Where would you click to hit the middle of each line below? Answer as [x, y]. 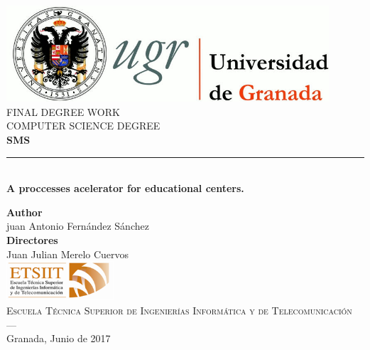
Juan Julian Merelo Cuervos [68, 254]
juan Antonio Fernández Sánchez [78, 226]
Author [25, 212]
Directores [32, 239]
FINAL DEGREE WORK [63, 111]
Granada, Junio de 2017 [59, 338]
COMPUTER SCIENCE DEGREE [83, 126]
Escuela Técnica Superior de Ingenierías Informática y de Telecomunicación [179, 310]
